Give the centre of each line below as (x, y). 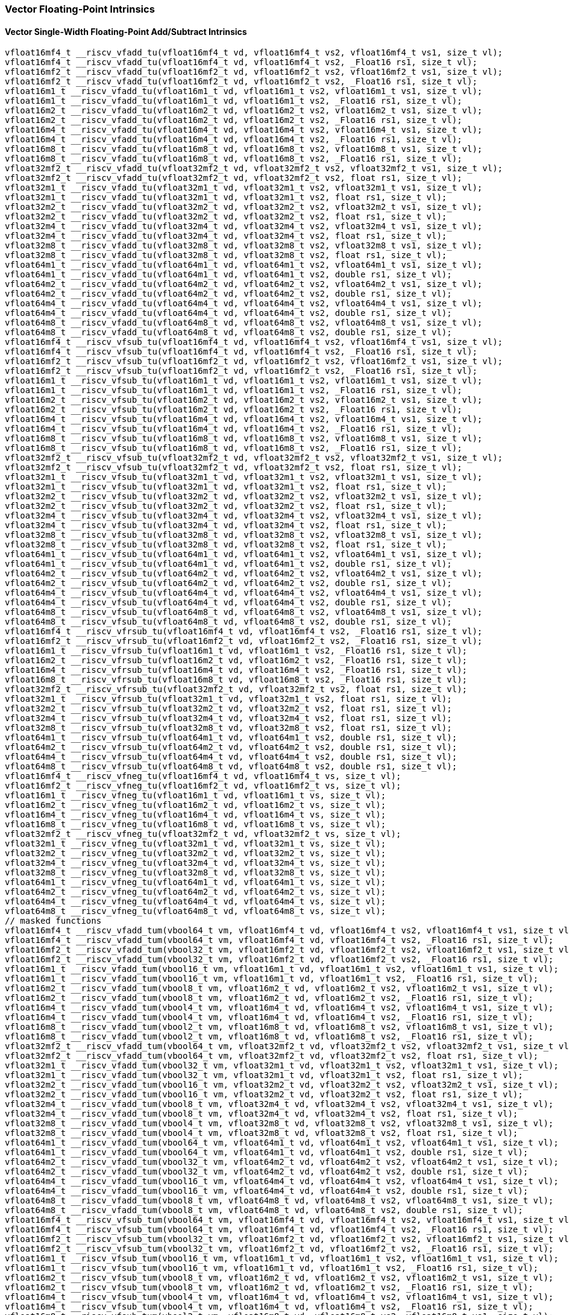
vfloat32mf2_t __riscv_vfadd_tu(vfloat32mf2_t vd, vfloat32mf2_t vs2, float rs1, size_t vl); (234, 178)
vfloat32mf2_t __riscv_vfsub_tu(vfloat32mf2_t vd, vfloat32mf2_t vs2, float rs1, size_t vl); (234, 468)
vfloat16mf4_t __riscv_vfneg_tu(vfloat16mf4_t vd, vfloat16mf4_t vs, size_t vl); (203, 776)
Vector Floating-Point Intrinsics (80, 9)
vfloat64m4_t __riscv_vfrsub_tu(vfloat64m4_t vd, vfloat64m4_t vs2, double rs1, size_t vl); (231, 757)
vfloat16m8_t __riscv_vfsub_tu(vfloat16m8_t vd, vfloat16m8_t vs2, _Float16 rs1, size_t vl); (234, 448)
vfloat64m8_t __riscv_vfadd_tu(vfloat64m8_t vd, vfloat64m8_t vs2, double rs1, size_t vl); (228, 333)
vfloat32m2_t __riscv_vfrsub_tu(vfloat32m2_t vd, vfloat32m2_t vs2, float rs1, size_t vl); (228, 709)
